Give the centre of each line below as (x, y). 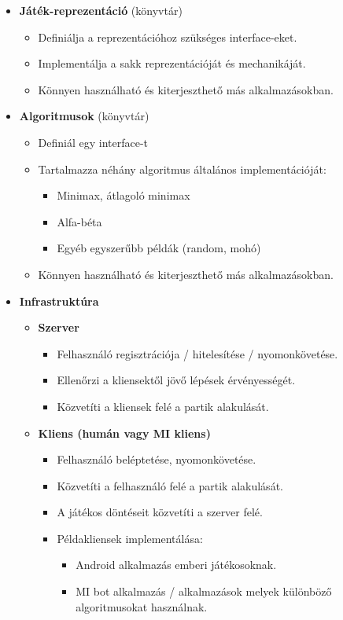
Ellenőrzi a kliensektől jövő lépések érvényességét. (176, 380)
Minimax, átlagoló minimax (124, 195)
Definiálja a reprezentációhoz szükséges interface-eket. (168, 37)
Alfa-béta (79, 221)
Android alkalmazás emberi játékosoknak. (176, 565)
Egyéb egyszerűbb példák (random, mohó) (159, 248)
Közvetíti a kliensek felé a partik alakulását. (163, 406)
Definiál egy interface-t (93, 142)
